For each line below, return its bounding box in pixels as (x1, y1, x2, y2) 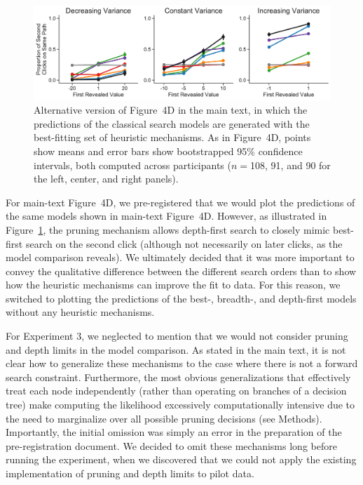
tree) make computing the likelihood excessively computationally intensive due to (6, 397, 355, 412)
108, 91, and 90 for (250, 157, 331, 172)
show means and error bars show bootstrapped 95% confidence (34, 143, 303, 158)
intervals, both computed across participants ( (34, 157, 231, 172)
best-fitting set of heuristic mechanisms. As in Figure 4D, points (34, 130, 311, 145)
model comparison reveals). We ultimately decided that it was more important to (6, 250, 355, 265)
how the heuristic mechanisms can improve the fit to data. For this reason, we (6, 277, 341, 292)
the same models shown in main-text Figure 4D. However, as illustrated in (6, 208, 327, 223)
